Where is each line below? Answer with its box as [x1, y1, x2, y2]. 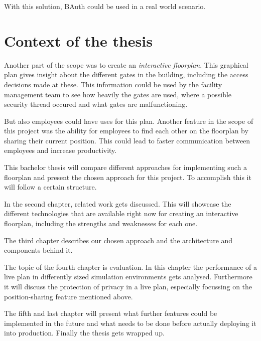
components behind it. [4, 245, 73, 255]
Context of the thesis [4, 30, 153, 51]
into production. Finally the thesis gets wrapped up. [4, 327, 165, 338]
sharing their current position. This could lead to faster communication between [4, 135, 250, 145]
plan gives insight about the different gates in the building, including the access [4, 69, 248, 80]
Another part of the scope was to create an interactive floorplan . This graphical [4, 59, 248, 70]
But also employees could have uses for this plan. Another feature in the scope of [4, 115, 253, 126]
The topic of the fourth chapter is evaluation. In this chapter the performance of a [4, 261, 257, 272]
